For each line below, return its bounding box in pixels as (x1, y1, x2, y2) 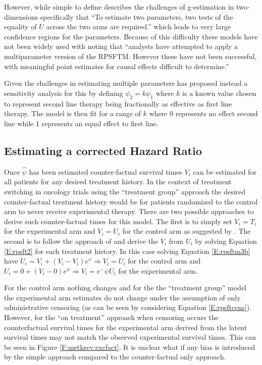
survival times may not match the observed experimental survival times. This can (4, 332, 256, 342)
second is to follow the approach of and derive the (4, 235, 159, 246)
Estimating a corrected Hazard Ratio (4, 142, 202, 158)
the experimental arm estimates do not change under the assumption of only (4, 292, 241, 302)
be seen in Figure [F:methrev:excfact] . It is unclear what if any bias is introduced (4, 341, 255, 352)
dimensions (4, 11, 38, 22)
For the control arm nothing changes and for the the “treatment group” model (4, 282, 247, 293)
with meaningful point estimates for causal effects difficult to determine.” (4, 61, 229, 71)
